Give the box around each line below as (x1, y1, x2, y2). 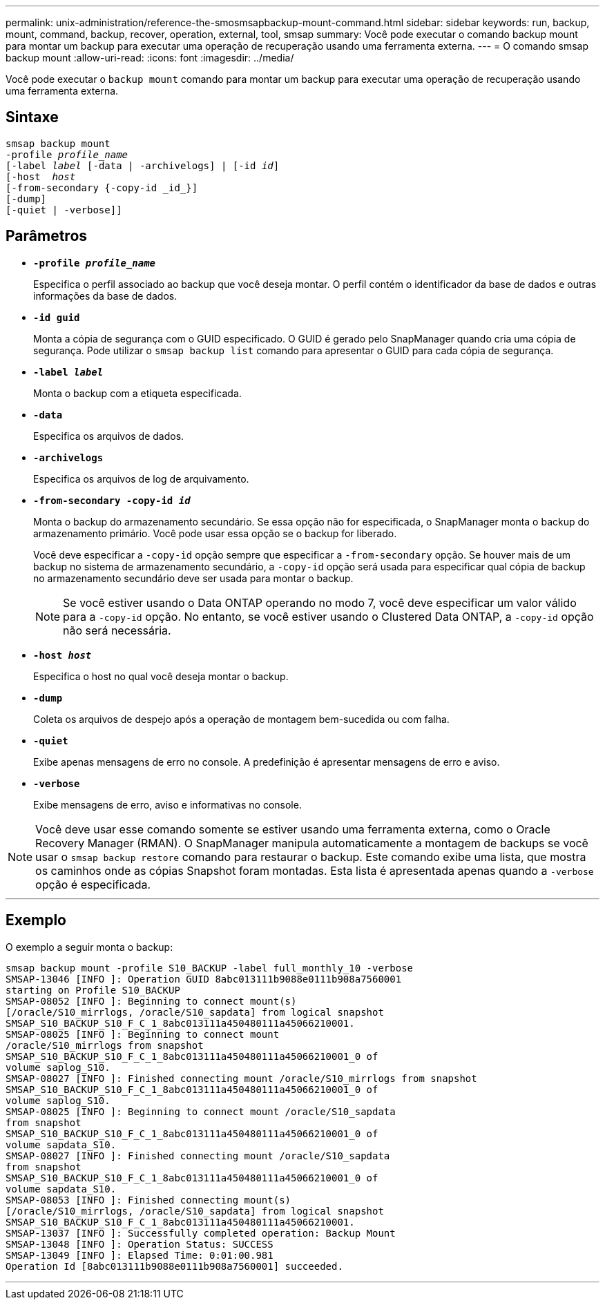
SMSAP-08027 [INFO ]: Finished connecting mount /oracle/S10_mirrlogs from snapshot (6, 1072, 477, 1084)
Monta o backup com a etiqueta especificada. (33, 387, 242, 399)
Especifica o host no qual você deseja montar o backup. (33, 670, 289, 682)
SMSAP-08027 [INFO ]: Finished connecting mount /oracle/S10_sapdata (6, 1150, 390, 1161)
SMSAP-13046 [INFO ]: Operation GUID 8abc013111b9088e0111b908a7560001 (6, 973, 402, 985)
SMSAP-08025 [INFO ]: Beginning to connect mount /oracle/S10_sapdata (6, 1105, 396, 1117)
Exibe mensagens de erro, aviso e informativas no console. (33, 798, 302, 811)
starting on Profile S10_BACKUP (6, 984, 180, 996)
